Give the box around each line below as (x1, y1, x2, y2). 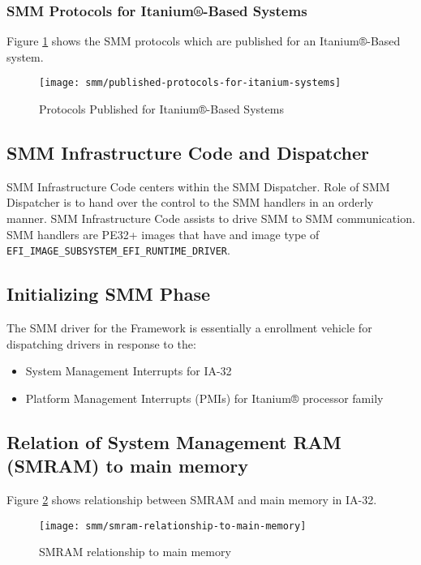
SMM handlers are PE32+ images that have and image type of (6, 225, 320, 242)
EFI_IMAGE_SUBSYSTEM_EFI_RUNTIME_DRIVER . (6, 242, 230, 259)
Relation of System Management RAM (6, 429, 342, 454)
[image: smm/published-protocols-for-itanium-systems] (39, 77, 342, 89)
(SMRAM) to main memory (6, 453, 249, 478)
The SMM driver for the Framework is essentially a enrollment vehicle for (6, 319, 372, 336)
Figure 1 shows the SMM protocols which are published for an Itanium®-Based (6, 32, 401, 49)
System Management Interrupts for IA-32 (25, 362, 232, 379)
